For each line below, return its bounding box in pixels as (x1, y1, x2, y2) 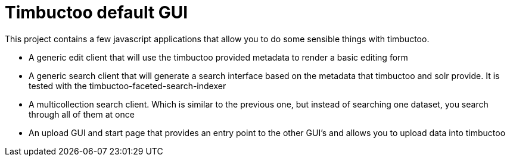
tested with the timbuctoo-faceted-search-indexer (29, 80, 226, 91)
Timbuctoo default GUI (5, 2, 188, 23)
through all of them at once (29, 109, 135, 119)
